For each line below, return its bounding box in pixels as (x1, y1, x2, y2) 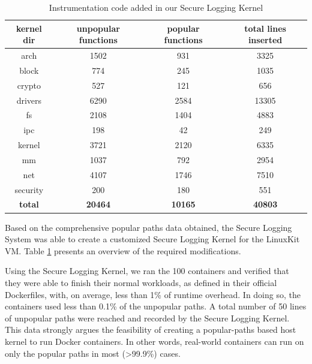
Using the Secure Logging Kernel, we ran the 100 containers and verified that (5, 264, 289, 277)
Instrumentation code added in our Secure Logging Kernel (49, 1, 263, 13)
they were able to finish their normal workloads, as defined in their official (5, 276, 277, 288)
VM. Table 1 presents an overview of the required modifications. (5, 244, 241, 257)
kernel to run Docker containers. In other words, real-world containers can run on (5, 335, 304, 347)
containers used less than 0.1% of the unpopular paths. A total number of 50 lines (5, 300, 307, 312)
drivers (16, 94, 42, 106)
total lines (244, 22, 286, 34)
